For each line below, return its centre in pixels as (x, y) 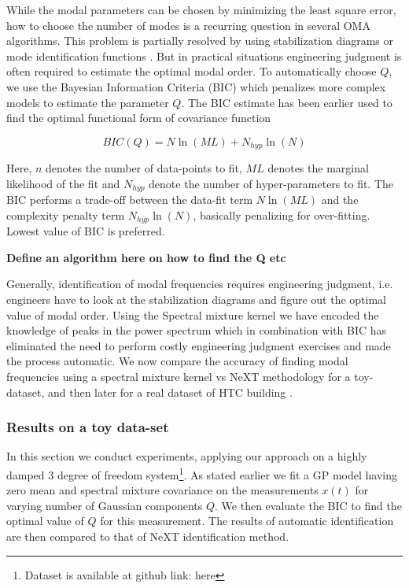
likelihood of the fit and (63, 183)
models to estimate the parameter (88, 102)
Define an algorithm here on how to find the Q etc (146, 257)
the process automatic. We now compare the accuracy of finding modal (177, 361)
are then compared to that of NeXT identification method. (148, 536)
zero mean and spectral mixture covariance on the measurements (162, 490)
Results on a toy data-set (88, 427)
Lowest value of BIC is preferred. (86, 231)
